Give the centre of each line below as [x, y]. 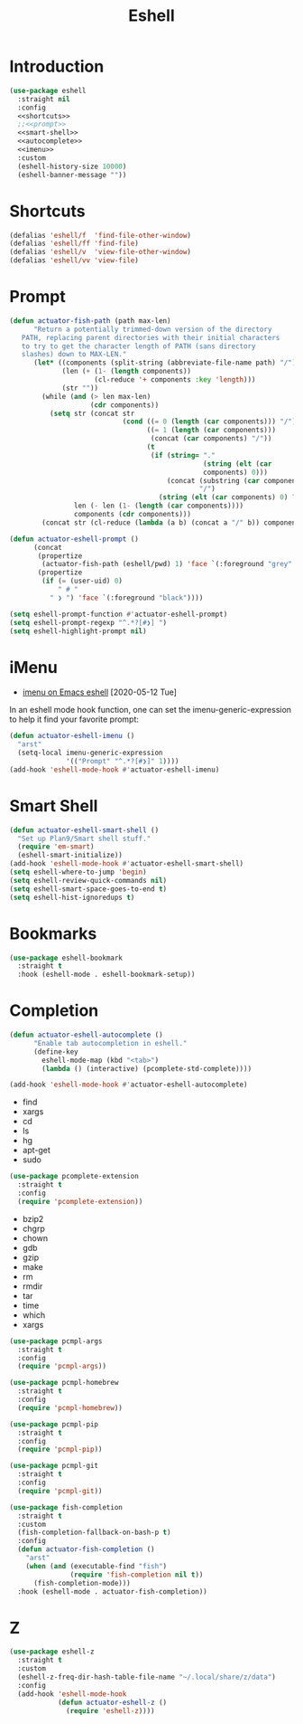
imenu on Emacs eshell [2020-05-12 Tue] [100, 692]
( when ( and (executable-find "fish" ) [96, 1566]
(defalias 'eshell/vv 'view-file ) [74, 260]
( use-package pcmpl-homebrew [64, 1383]
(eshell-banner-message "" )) [72, 175]
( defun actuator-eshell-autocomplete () [87, 1035]
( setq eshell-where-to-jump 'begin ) [78, 872]
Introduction [57, 66]
